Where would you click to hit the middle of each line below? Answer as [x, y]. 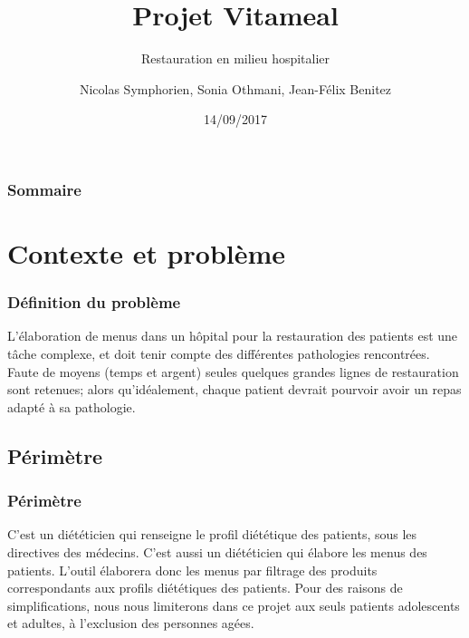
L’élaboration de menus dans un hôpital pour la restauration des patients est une [233, 336]
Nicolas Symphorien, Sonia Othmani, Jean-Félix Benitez [235, 88]
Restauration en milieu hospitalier [235, 58]
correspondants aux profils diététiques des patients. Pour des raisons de [205, 588]
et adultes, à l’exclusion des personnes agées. [131, 623]
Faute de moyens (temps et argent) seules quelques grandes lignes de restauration [233, 371]
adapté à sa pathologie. [72, 406]
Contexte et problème [147, 253]
